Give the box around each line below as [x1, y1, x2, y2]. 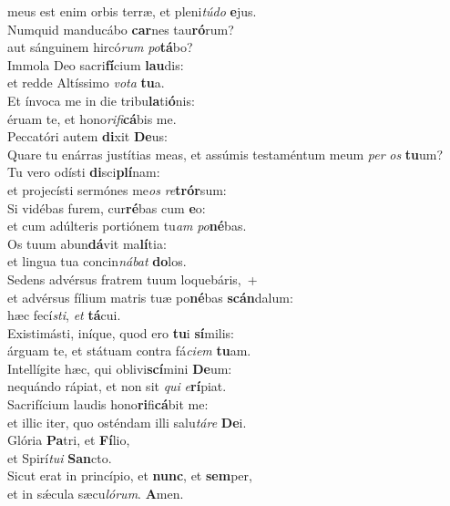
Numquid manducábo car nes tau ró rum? [7, 19, 234, 38]
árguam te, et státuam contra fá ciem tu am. [7, 341, 251, 360]
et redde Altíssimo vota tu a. [7, 73, 165, 92]
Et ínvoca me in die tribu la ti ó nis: [7, 90, 195, 109]
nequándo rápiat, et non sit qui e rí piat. [7, 377, 227, 396]
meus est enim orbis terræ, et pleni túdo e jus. [7, 2, 257, 20]
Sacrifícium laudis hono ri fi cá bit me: [7, 395, 209, 414]
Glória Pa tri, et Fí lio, [7, 430, 130, 449]
